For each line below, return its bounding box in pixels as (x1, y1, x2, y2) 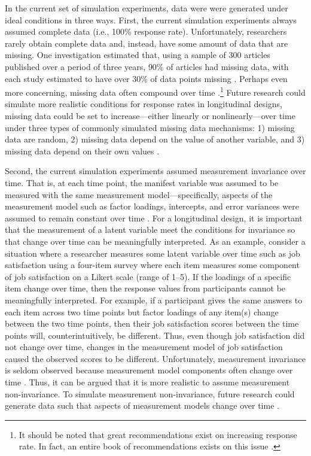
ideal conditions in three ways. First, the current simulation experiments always (5, 13, 297, 26)
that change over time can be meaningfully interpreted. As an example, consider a (5, 235, 306, 247)
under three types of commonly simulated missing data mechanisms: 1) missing (5, 121, 295, 133)
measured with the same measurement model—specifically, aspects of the (5, 188, 273, 200)
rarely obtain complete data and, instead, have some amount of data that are (5, 37, 288, 49)
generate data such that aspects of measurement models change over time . (5, 399, 279, 412)
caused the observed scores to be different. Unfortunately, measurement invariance (5, 352, 306, 364)
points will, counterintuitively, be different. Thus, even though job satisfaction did (5, 329, 305, 341)
